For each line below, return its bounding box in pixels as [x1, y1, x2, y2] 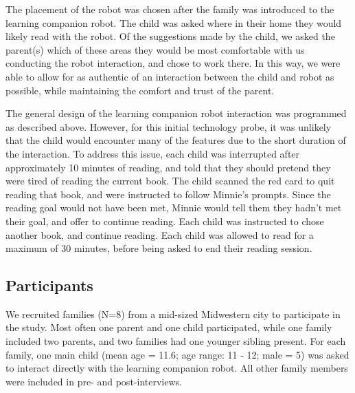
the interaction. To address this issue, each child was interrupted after [5, 146, 300, 160]
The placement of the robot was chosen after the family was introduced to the [5, 2, 334, 16]
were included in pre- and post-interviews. [5, 374, 182, 388]
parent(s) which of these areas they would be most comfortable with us [5, 42, 305, 56]
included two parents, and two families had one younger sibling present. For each [5, 334, 346, 348]
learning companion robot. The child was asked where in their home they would [5, 15, 342, 30]
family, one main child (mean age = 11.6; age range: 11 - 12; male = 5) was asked [5, 347, 350, 361]
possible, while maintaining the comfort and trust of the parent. [5, 83, 275, 97]
